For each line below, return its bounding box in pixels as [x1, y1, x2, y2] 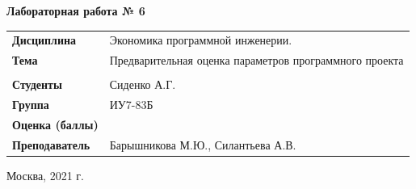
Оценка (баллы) [12, 115, 99, 132]
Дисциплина [12, 31, 77, 48]
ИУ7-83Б [109, 96, 153, 113]
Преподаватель [12, 136, 90, 153]
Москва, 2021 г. [6, 166, 84, 183]
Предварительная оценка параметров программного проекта [109, 52, 404, 69]
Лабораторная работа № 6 [6, 2, 145, 19]
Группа [12, 96, 49, 113]
